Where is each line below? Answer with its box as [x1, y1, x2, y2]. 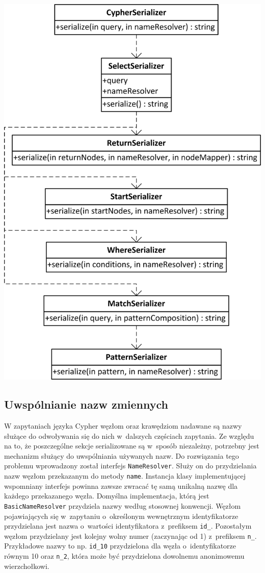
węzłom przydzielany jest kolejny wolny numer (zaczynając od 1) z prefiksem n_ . [4, 530, 257, 541]
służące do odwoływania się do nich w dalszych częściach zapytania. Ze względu [4, 430, 254, 441]
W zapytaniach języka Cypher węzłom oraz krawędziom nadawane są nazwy [4, 420, 242, 431]
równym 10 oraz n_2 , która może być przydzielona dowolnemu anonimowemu [4, 551, 245, 561]
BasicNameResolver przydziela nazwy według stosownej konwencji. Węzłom [4, 500, 241, 511]
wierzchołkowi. [4, 560, 49, 571]
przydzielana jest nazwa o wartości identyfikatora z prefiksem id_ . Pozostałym [4, 520, 252, 531]
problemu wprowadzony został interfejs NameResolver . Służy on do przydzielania [4, 460, 257, 471]
